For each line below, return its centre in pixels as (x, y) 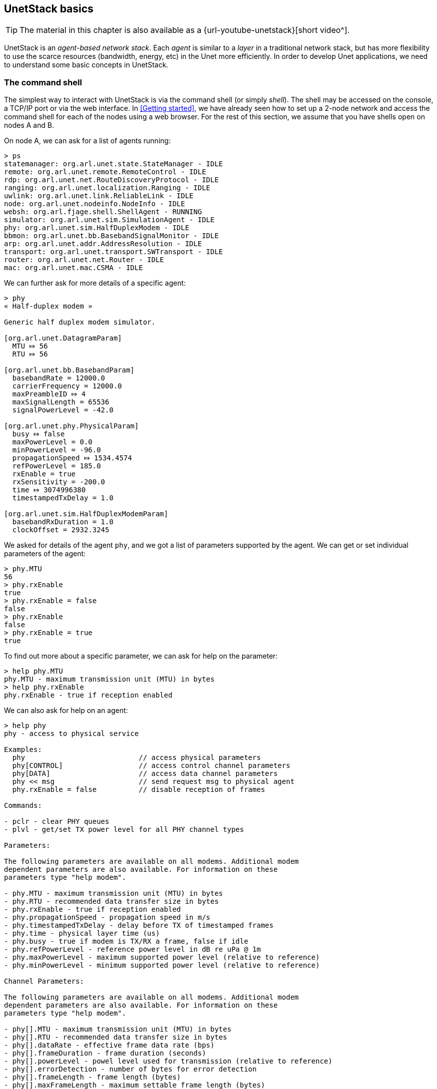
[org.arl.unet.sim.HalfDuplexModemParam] (86, 514)
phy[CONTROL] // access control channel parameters (151, 766)
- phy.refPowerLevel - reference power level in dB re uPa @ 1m (133, 949)
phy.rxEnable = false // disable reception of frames (139, 790)
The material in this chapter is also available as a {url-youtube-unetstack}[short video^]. (185, 30)
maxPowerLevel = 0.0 (52, 442)
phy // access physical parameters (137, 758)
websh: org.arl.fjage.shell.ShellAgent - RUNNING (103, 212)
